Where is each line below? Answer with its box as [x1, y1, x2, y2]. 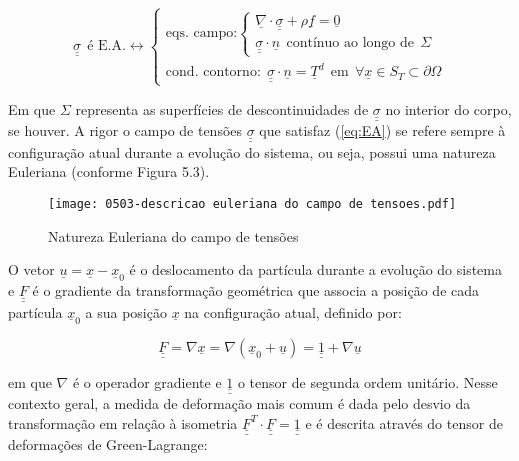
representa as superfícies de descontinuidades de [75, 98, 369, 119]
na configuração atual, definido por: [184, 301, 402, 322]
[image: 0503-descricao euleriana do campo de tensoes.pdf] [48, 196, 457, 211]
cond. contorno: [165, 65, 261, 80]
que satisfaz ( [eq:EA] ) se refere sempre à [259, 120, 506, 141]
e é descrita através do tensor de [305, 412, 503, 433]
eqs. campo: [165, 26, 238, 41]
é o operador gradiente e [72, 371, 222, 392]
